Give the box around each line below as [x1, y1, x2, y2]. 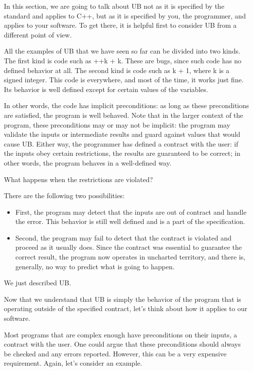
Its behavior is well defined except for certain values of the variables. [4, 84, 208, 94]
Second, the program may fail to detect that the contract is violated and [15, 232, 232, 242]
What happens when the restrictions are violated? [4, 174, 153, 184]
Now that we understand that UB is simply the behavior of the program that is [4, 294, 241, 304]
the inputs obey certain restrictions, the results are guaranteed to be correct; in [4, 148, 241, 158]
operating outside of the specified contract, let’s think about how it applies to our [4, 303, 248, 314]
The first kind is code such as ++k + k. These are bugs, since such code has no [4, 55, 241, 65]
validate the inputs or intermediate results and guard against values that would [4, 129, 240, 139]
